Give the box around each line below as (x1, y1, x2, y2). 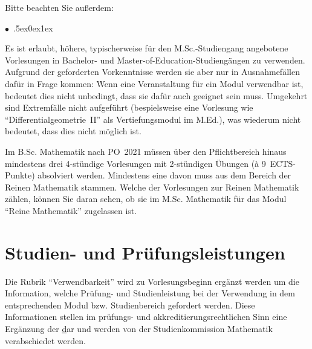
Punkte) (5, 169, 35, 181)
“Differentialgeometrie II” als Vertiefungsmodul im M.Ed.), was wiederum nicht (5, 113, 301, 125)
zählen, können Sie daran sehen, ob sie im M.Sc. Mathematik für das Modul (5, 192, 287, 205)
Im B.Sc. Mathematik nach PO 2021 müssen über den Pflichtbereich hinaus (5, 145, 287, 157)
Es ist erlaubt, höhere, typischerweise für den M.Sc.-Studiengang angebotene (5, 42, 288, 54)
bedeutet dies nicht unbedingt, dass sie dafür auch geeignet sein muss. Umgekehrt (5, 89, 308, 102)
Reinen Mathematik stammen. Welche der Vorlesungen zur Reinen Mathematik (5, 180, 299, 193)
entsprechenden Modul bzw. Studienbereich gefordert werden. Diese (5, 298, 255, 311)
